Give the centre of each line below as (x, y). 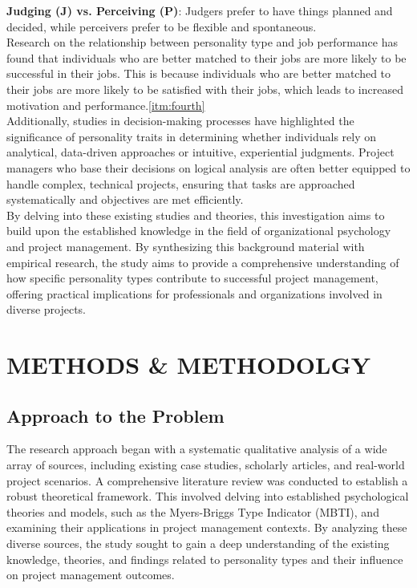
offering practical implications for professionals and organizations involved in (194, 293)
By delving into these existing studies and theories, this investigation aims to (196, 215)
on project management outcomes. (91, 575)
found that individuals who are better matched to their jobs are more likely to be (206, 57)
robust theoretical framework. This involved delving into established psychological (208, 496)
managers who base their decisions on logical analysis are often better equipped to (208, 167)
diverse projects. (47, 309)
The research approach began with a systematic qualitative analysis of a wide (197, 449)
